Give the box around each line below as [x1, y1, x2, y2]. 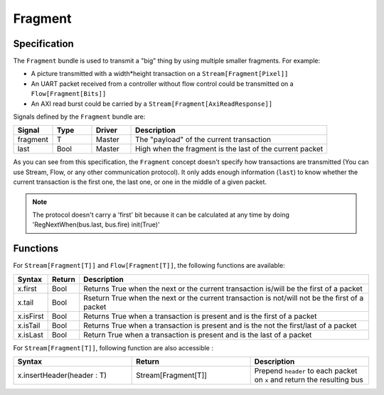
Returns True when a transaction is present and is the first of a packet [82, 311, 317, 321]
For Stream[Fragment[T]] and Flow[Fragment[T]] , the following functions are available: [13, 261, 285, 270]
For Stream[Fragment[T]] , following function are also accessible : [13, 343, 213, 352]
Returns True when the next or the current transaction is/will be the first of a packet [82, 283, 363, 293]
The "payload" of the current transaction [135, 135, 272, 145]
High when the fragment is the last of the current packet [135, 144, 324, 154]
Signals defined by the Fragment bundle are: [13, 112, 146, 121]
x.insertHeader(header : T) [17, 370, 107, 380]
